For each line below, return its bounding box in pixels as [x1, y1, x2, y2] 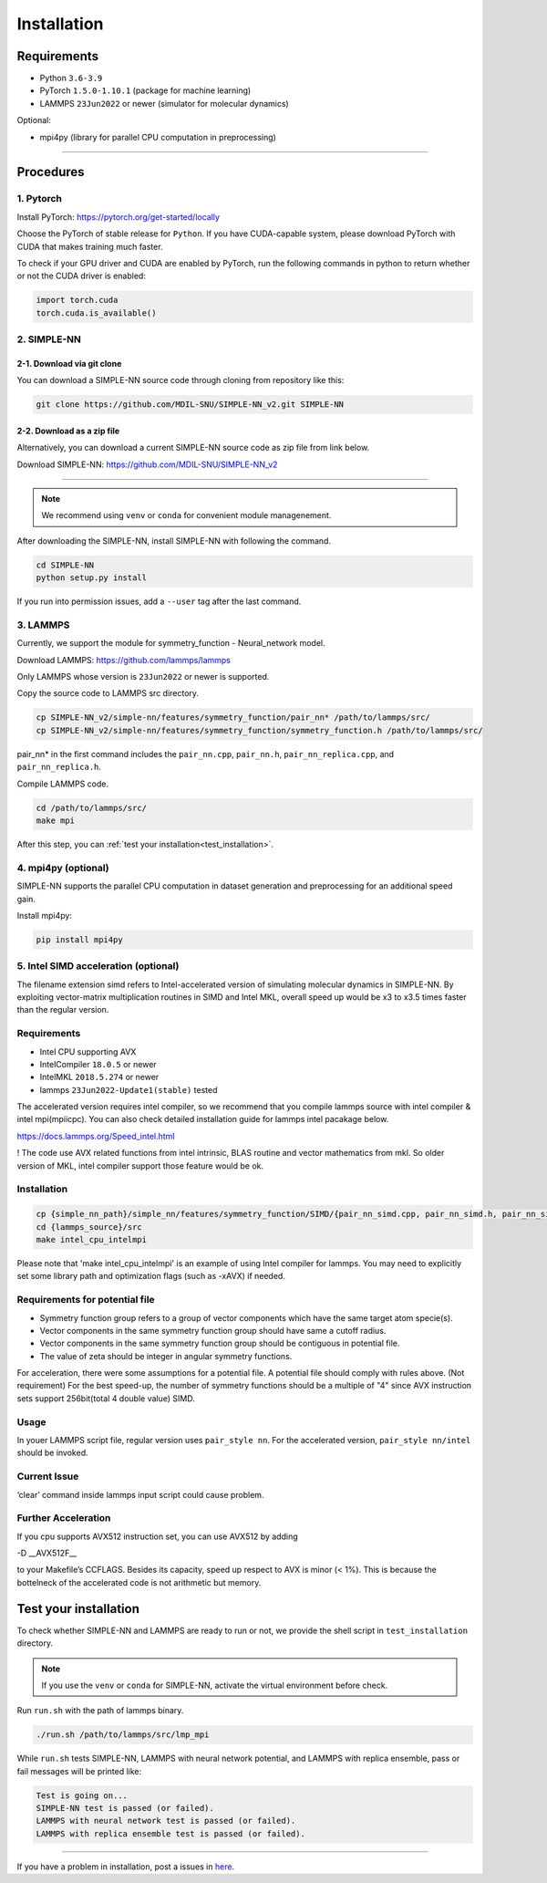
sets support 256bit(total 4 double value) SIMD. [16, 1392, 195, 1404]
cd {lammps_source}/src [36, 1222, 143, 1232]
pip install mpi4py [36, 934, 123, 944]
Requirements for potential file [16, 1294, 155, 1306]
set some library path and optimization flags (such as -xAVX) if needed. [16, 1271, 286, 1282]
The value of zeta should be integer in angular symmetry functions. [39, 1350, 293, 1361]
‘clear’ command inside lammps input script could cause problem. [16, 1489, 264, 1500]
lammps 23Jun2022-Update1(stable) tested [39, 1084, 218, 1095]
